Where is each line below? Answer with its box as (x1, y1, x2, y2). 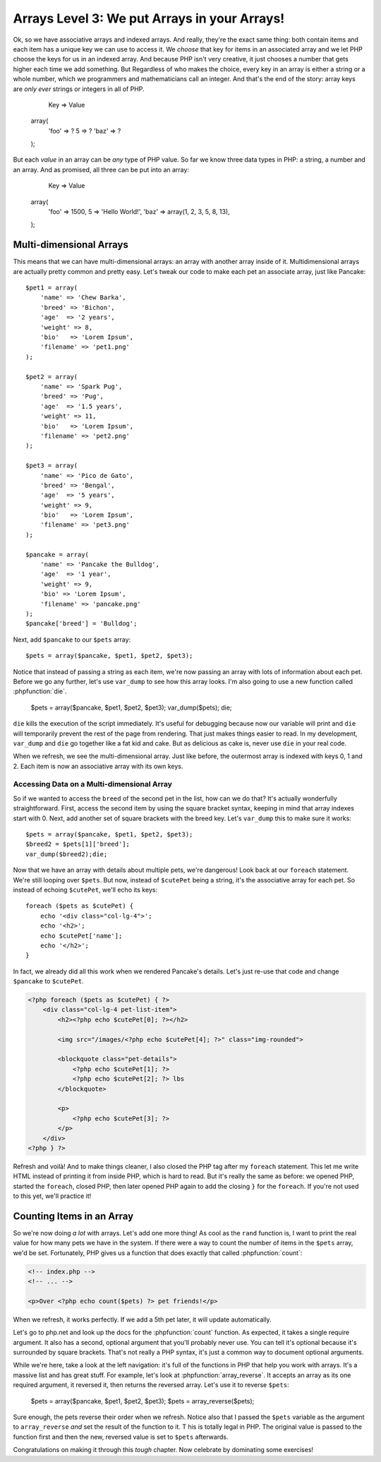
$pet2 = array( (25, 373, 78, 381)
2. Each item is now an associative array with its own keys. (13, 762, 183, 770)
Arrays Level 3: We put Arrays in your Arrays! (13, 11, 285, 26)
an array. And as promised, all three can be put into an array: (13, 165, 190, 174)
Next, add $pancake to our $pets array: (13, 635, 131, 644)
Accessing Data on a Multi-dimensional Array (13, 779, 173, 789)
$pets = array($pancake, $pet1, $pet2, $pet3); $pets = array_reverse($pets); (30, 1396, 255, 1405)
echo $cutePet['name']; (40, 932, 123, 940)
